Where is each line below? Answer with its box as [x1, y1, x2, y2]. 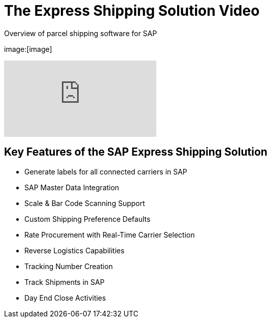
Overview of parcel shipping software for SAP [4, 28, 157, 38]
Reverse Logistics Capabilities [24, 246, 125, 255]
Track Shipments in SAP [24, 277, 105, 286]
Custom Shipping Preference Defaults [24, 214, 151, 223]
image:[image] [4, 44, 52, 53]
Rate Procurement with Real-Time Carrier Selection [24, 230, 195, 239]
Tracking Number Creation [24, 261, 113, 271]
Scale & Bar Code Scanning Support [24, 198, 145, 208]
